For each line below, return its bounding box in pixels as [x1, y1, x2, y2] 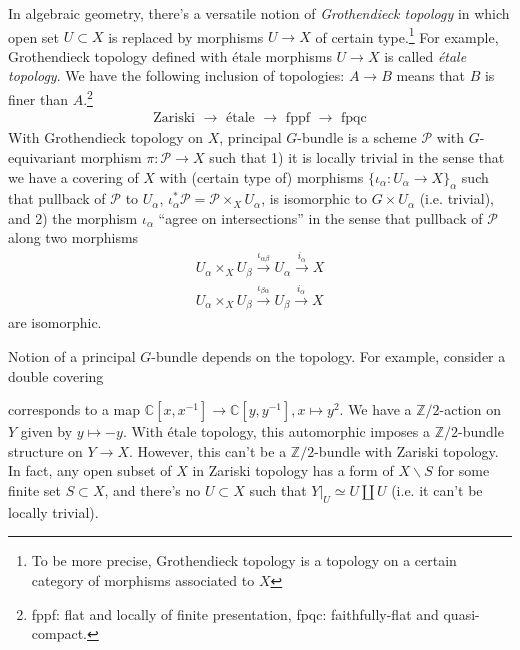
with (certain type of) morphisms [159, 166, 364, 187]
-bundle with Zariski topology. [314, 440, 499, 461]
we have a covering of [8, 166, 139, 187]
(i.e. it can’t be [391, 480, 483, 501]
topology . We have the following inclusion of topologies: [8, 65, 345, 86]
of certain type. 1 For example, [315, 23, 499, 47]
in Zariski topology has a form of [192, 460, 394, 481]
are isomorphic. [8, 312, 102, 333]
